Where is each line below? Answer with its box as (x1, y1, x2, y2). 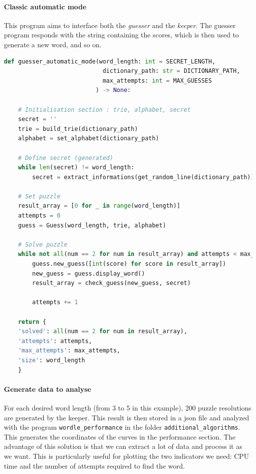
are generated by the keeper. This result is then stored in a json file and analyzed (4, 412, 249, 422)
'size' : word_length (18, 356, 85, 364)
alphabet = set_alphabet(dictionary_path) (18, 135, 160, 142)
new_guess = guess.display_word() (32, 270, 145, 277)
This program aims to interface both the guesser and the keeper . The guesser (4, 20, 236, 30)
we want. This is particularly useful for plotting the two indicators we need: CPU (4, 451, 249, 461)
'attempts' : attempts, (18, 337, 92, 345)
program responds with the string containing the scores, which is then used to (4, 30, 239, 40)
